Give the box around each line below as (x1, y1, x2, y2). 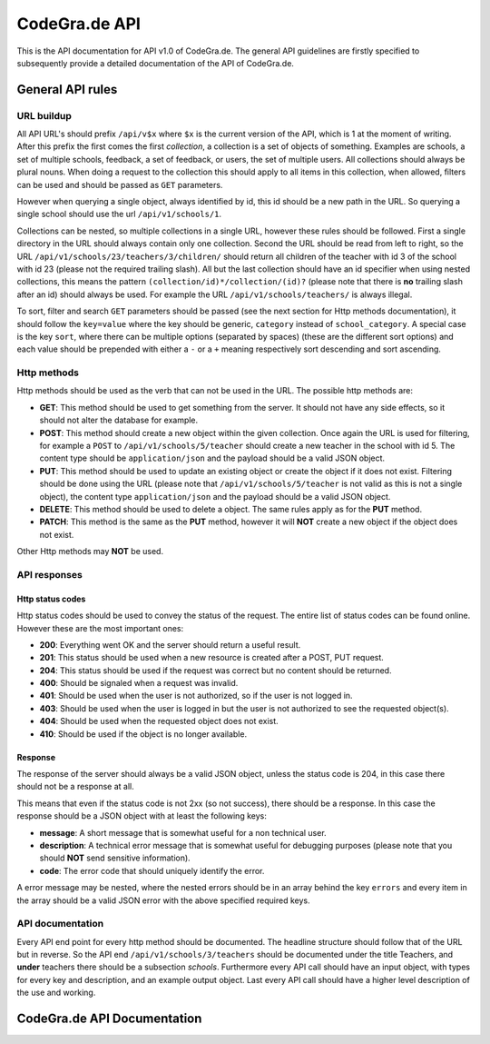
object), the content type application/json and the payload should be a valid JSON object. (39, 491, 391, 502)
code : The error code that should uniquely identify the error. (39, 865, 265, 876)
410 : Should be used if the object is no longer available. (39, 728, 248, 740)
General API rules (16, 82, 118, 97)
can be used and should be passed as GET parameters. (16, 179, 223, 190)
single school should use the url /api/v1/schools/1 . (16, 209, 222, 220)
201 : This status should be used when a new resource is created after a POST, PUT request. (39, 652, 385, 663)
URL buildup (16, 109, 73, 122)
